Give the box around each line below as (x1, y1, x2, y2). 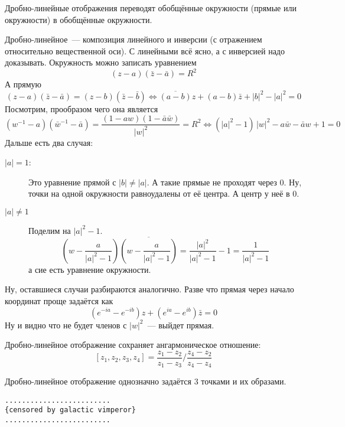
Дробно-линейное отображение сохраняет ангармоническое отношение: (5, 338, 261, 351)
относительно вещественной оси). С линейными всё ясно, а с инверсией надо (5, 44, 285, 57)
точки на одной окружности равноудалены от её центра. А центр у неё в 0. (28, 187, 300, 200)
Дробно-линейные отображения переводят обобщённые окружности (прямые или (5, 2, 297, 14)
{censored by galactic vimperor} (5, 406, 136, 415)
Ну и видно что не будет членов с (5, 318, 127, 331)
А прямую (5, 78, 42, 90)
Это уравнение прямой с (28, 175, 116, 188)
